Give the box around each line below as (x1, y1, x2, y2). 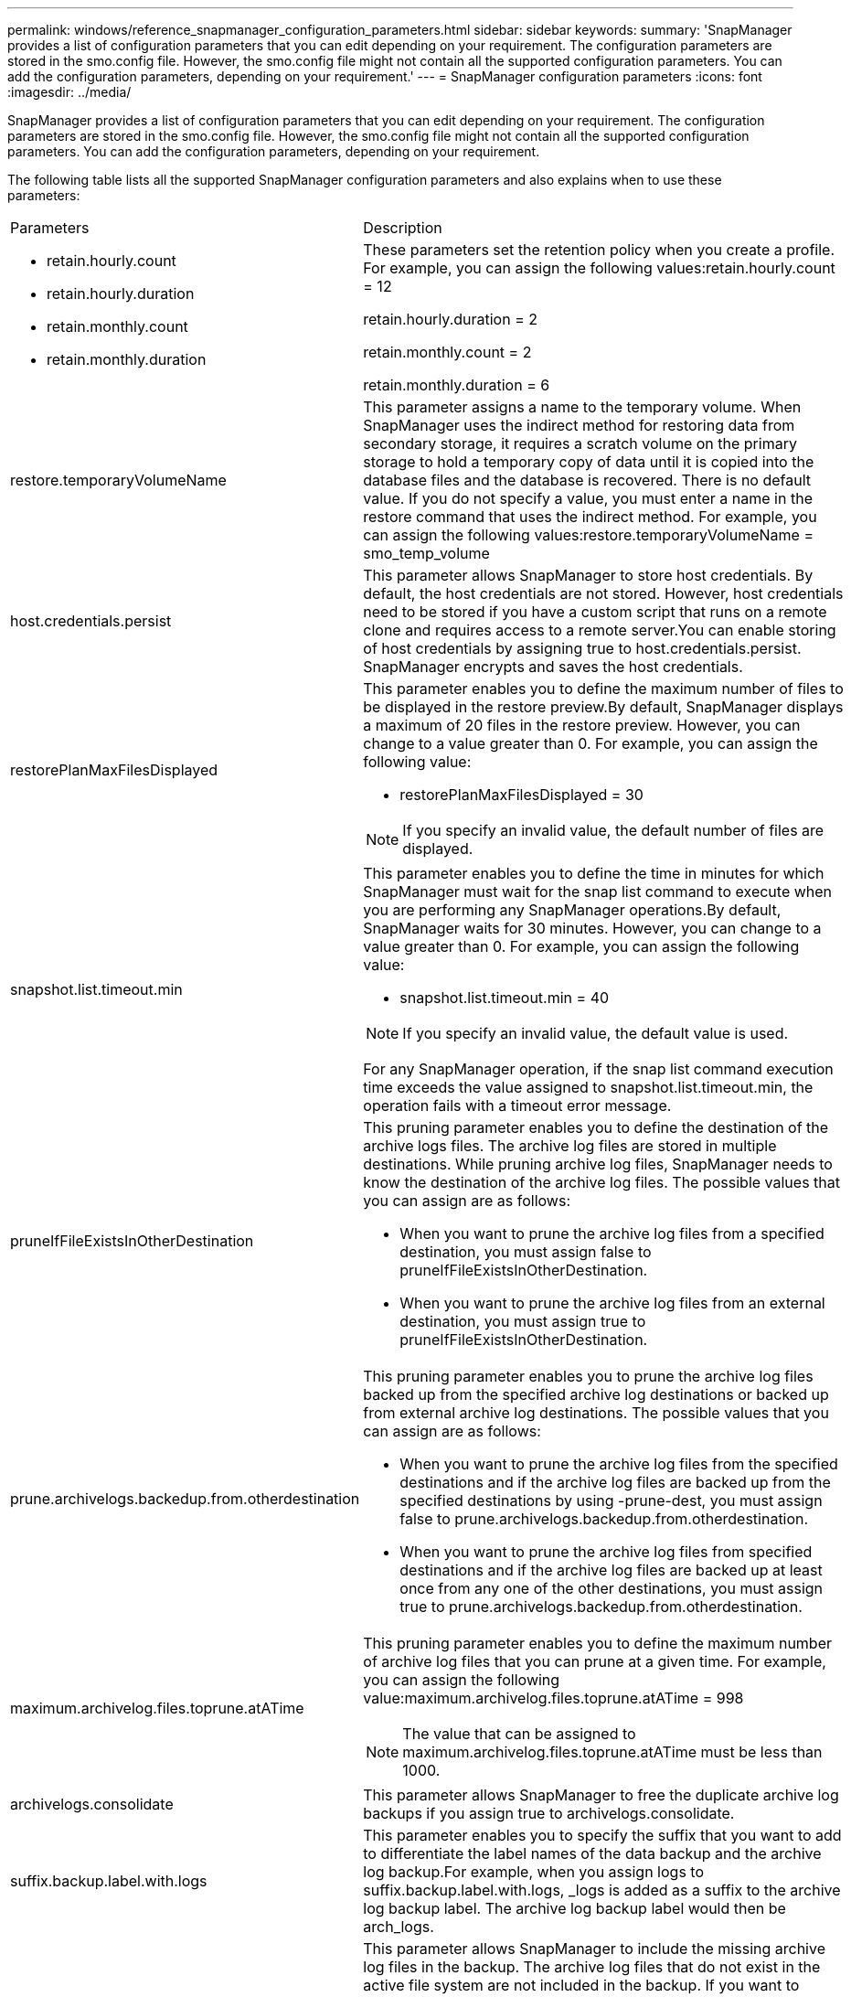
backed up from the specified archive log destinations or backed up (363, 1385, 829, 1404)
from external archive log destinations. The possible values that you (363, 1404, 829, 1422)
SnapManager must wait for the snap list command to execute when (363, 882, 833, 901)
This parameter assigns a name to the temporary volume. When (363, 398, 802, 416)
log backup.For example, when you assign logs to (363, 1863, 705, 1881)
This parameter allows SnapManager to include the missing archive (363, 1939, 825, 1958)
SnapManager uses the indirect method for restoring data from (363, 416, 795, 434)
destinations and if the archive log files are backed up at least (399, 1561, 823, 1579)
